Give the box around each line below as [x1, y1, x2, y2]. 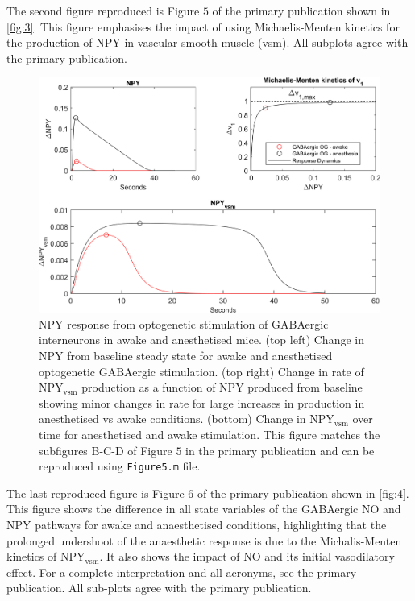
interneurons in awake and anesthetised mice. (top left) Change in [39, 331, 364, 348]
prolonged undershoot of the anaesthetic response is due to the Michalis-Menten [6, 532, 402, 549]
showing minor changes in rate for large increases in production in [39, 394, 365, 411]
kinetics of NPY [6, 548, 85, 565]
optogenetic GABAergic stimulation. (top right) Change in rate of [39, 363, 364, 379]
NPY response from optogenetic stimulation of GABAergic [39, 315, 329, 332]
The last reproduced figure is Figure [6, 484, 185, 501]
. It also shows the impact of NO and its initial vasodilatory [99, 548, 395, 565]
